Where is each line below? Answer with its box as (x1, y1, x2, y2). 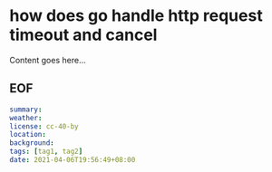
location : (9, 130, 47, 139)
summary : (9, 105, 43, 114)
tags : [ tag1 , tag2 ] (9, 147, 83, 157)
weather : (9, 113, 43, 122)
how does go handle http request (9, 5, 263, 26)
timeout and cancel (9, 24, 158, 45)
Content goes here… (9, 54, 86, 65)
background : (9, 139, 54, 148)
